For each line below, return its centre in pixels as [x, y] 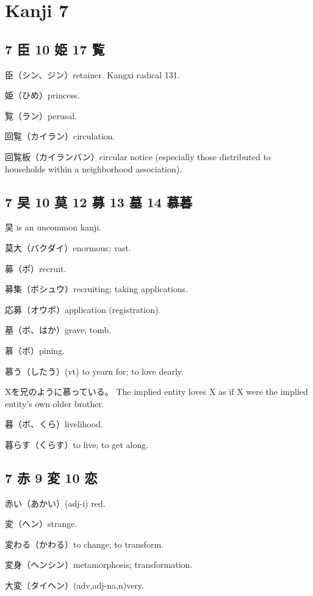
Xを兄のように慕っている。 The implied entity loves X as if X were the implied [156, 392]
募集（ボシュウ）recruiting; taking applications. [97, 289]
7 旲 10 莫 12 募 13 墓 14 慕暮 [99, 201]
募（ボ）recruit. [36, 268]
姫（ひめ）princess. [42, 95]
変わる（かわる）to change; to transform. [84, 544]
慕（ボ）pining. [35, 350]
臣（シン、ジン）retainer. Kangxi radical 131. [92, 74]
